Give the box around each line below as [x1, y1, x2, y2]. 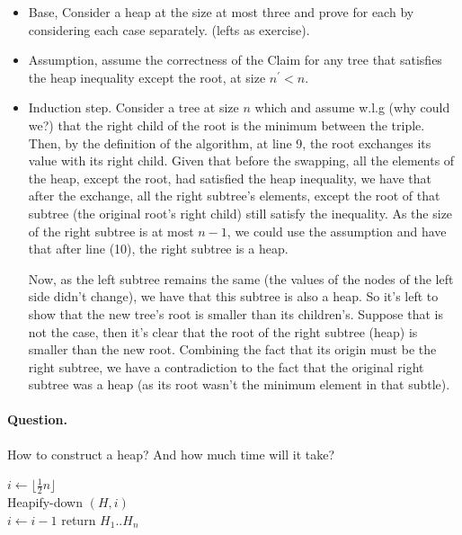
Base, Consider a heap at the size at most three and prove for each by [28, 3, 414, 21]
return [61, 510, 96, 529]
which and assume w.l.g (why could [254, 98, 450, 117]
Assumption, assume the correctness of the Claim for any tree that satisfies [28, 50, 442, 69]
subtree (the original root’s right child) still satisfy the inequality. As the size [28, 203, 453, 222]
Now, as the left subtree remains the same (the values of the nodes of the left [28, 269, 454, 288]
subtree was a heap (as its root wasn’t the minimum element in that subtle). [28, 375, 450, 394]
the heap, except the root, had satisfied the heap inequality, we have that [28, 168, 431, 187]
